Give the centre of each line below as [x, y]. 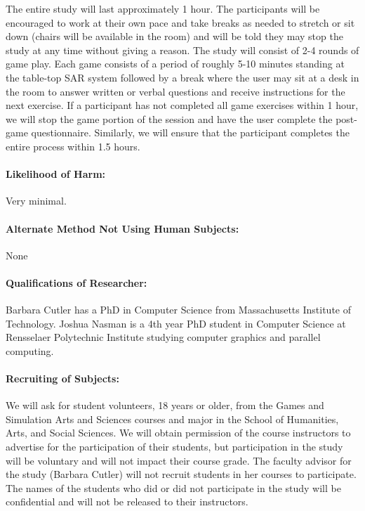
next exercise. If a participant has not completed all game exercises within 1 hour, [182, 105]
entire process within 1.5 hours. [73, 146]
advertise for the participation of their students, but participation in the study [174, 447]
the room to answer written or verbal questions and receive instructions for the [175, 91]
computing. [30, 350]
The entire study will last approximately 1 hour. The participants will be [163, 8]
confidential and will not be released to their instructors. [127, 502]
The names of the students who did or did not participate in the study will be [173, 487]
